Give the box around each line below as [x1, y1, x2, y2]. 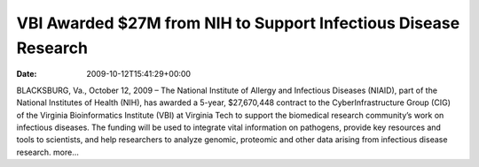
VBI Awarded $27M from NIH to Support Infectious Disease [16, 13, 460, 33]
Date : [16, 69, 37, 80]
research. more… [16, 147, 79, 157]
